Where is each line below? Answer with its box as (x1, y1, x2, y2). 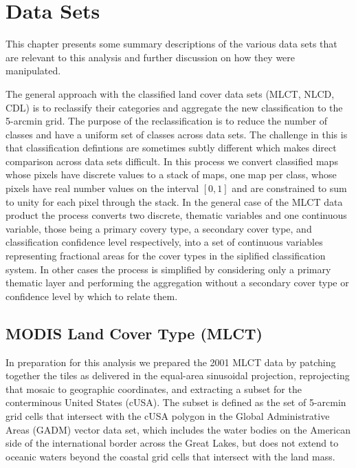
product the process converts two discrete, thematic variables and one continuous (5, 208, 347, 222)
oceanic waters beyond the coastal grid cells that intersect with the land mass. (5, 449, 335, 463)
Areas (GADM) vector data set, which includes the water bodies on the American (5, 422, 351, 436)
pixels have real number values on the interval (5, 181, 199, 195)
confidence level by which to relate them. (5, 288, 178, 303)
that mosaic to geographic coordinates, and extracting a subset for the (5, 381, 302, 396)
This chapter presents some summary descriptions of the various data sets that (5, 36, 337, 51)
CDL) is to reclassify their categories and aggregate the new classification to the (5, 100, 343, 114)
